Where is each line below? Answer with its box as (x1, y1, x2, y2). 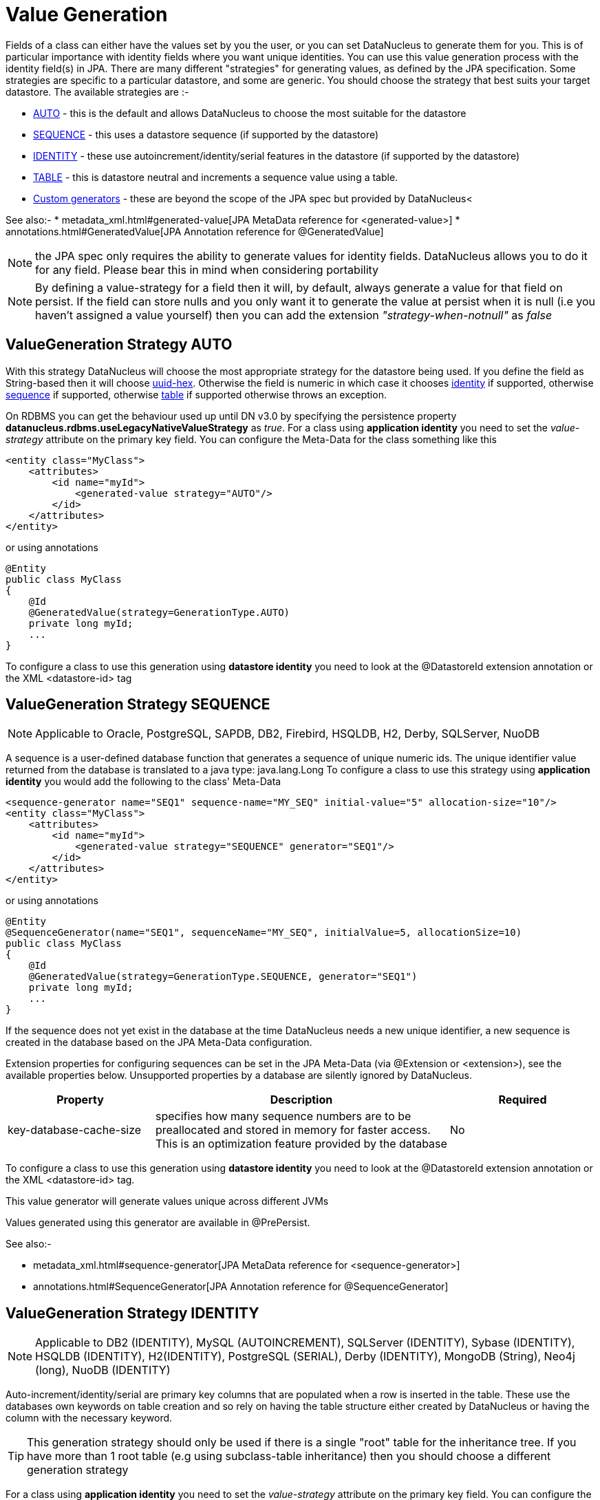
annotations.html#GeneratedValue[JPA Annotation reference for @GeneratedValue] (6, 225, 384, 237)
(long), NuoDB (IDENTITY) (35, 1363, 171, 1378)
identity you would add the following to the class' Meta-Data (6, 775, 281, 788)
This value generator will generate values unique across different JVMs (6, 1195, 329, 1208)
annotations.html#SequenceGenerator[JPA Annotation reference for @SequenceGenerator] (33, 1281, 449, 1293)
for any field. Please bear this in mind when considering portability (35, 262, 379, 277)
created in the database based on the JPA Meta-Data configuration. (6, 1036, 312, 1049)
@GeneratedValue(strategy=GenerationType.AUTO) (28, 606, 290, 618)
